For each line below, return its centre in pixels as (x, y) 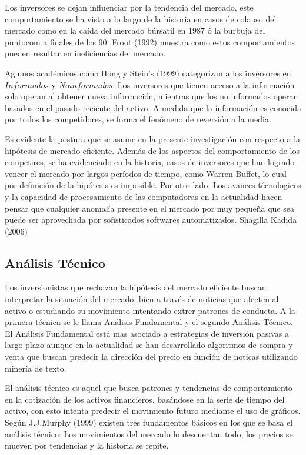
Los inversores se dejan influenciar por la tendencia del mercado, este (129, 7)
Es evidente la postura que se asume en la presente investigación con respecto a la (153, 138)
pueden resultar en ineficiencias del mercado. (85, 53)
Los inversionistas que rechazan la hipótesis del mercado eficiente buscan (136, 287)
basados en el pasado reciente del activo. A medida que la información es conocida (153, 107)
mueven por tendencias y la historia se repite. (87, 445)
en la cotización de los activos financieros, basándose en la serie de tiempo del (145, 399)
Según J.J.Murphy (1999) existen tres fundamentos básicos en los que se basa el (149, 422)
